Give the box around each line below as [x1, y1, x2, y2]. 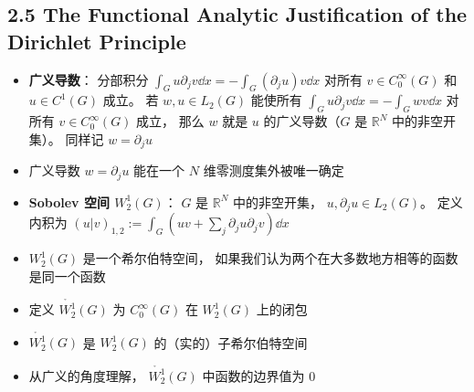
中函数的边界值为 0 [202, 366, 316, 385]
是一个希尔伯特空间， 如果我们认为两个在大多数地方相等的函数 [82, 249, 458, 268]
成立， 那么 [136, 111, 205, 131]
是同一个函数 [28, 266, 106, 285]
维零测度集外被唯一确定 [203, 161, 344, 180]
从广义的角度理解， [28, 366, 144, 385]
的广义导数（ [263, 111, 341, 131]
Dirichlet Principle [7, 26, 186, 55]
